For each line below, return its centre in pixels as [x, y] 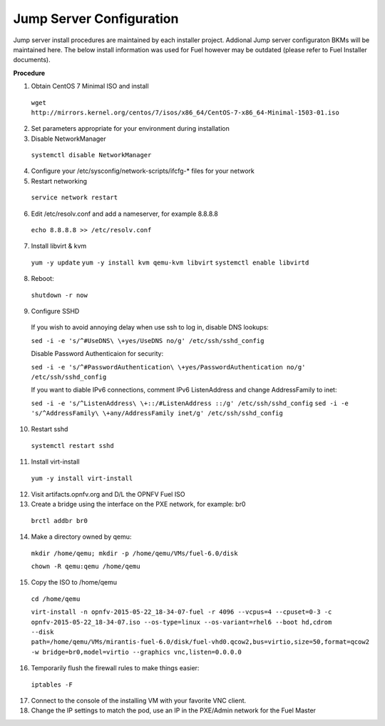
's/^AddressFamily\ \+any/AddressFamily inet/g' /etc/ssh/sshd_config [157, 413]
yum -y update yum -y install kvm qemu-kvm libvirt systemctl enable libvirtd [170, 262]
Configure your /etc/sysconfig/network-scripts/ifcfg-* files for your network [143, 171]
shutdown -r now [60, 295]
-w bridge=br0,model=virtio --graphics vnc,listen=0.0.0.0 [137, 652]
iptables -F [52, 685]
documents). [32, 60]
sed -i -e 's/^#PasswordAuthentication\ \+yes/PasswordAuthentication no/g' [168, 367]
